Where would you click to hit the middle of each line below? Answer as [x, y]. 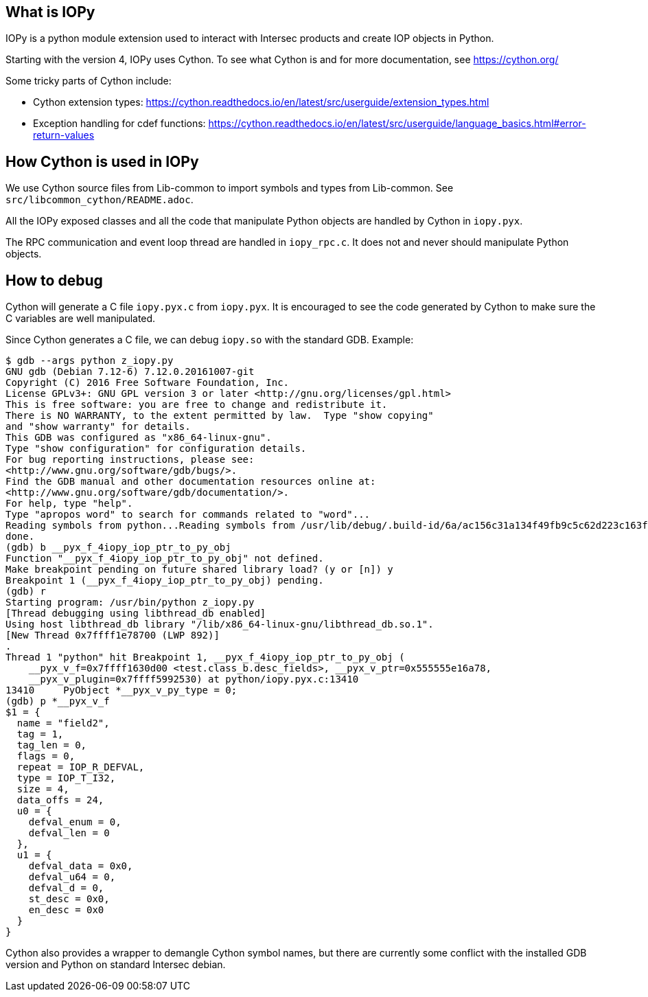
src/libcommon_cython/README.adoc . [100, 200]
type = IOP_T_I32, [66, 778]
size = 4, [43, 789]
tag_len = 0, [52, 745]
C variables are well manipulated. [81, 319]
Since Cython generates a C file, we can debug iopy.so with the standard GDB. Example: [210, 340]
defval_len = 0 [69, 833]
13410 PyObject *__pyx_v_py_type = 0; [121, 690]
